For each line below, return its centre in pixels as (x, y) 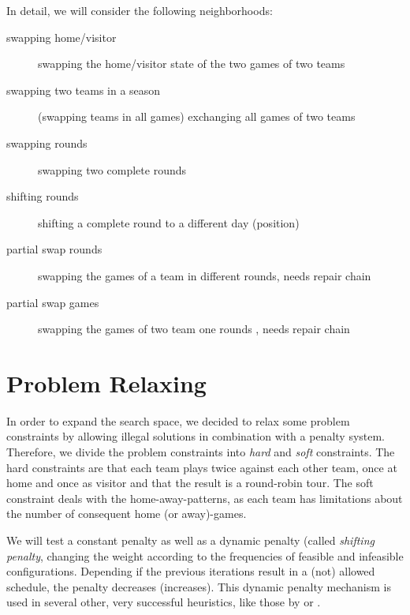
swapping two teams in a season (84, 90)
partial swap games (53, 302)
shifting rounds (43, 196)
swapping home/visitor (61, 37)
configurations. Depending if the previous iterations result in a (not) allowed (191, 571)
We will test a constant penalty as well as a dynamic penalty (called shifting (190, 540)
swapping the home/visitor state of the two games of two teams (192, 64)
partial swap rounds (54, 249)
